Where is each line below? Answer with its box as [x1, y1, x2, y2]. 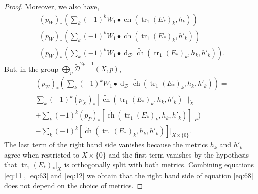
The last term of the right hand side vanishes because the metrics [4, 139, 208, 150]
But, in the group [4, 63, 59, 74]
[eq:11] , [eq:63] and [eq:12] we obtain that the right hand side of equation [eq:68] [4, 170, 254, 181]
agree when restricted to [4, 149, 79, 160]
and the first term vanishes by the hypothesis [108, 149, 249, 160]
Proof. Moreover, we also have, [4, 1, 100, 11]
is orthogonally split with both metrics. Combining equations [64, 159, 254, 170]
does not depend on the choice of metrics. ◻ [4, 180, 143, 190]
